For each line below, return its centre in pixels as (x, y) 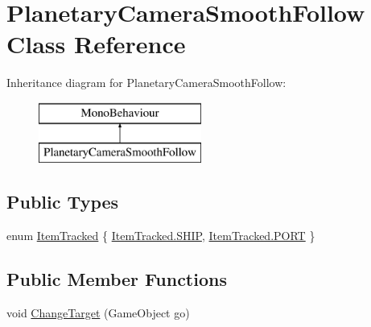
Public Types (63, 202)
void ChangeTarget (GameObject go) (98, 313)
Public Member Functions (117, 279)
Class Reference (96, 44)
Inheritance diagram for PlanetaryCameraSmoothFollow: (146, 83)
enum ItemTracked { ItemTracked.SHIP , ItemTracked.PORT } (161, 236)
